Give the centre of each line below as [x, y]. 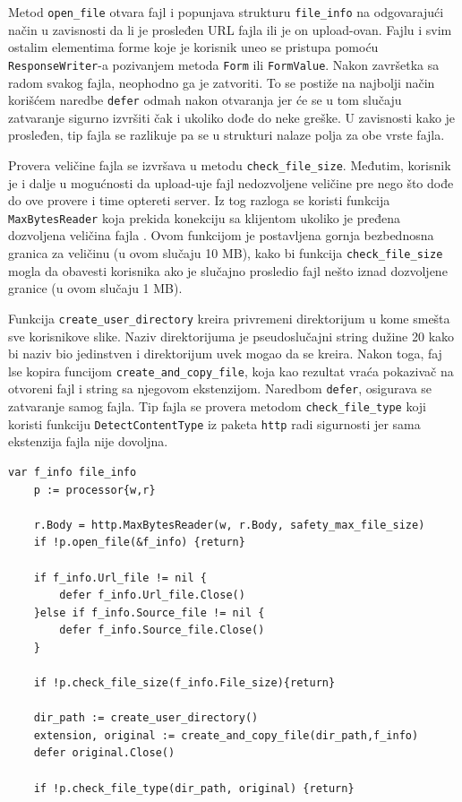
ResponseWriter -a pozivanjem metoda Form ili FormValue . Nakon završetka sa [224, 64]
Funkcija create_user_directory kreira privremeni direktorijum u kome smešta [229, 318]
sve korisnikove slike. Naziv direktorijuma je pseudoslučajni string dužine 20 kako [231, 336]
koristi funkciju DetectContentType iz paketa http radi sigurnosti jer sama [214, 423]
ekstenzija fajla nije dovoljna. [88, 441]
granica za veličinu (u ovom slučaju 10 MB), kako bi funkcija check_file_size [226, 253]
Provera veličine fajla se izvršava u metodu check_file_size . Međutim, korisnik [230, 164]
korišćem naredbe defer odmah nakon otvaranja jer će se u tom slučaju [205, 100]
